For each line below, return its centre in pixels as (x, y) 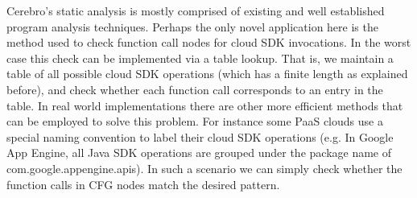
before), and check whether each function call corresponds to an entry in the (195, 89)
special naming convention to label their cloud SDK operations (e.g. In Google (200, 136)
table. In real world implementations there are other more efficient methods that (205, 105)
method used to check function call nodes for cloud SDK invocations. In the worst (209, 42)
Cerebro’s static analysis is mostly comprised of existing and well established (196, 10)
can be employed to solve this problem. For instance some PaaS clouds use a (195, 121)
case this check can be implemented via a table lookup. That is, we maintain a (200, 58)
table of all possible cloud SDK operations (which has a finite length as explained (207, 74)
